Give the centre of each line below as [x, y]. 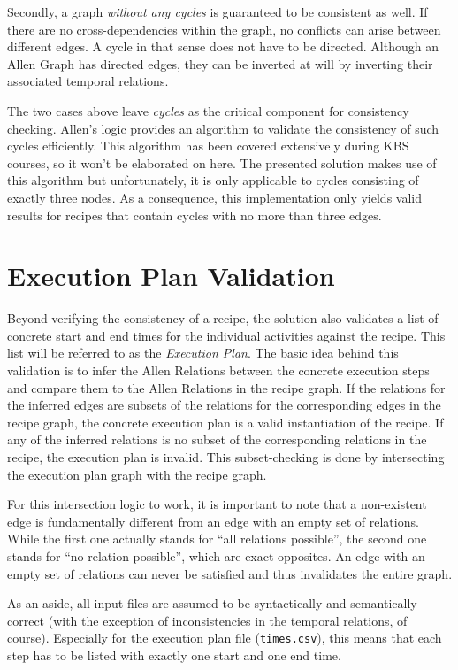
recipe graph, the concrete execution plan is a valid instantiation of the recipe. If [225, 422]
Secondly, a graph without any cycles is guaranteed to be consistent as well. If [218, 12]
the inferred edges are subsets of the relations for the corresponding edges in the [224, 405]
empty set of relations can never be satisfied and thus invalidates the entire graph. [230, 573]
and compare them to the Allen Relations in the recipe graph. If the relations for [226, 387]
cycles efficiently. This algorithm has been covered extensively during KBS [208, 146]
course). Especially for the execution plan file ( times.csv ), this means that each [225, 638]
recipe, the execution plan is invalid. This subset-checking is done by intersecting [226, 457]
